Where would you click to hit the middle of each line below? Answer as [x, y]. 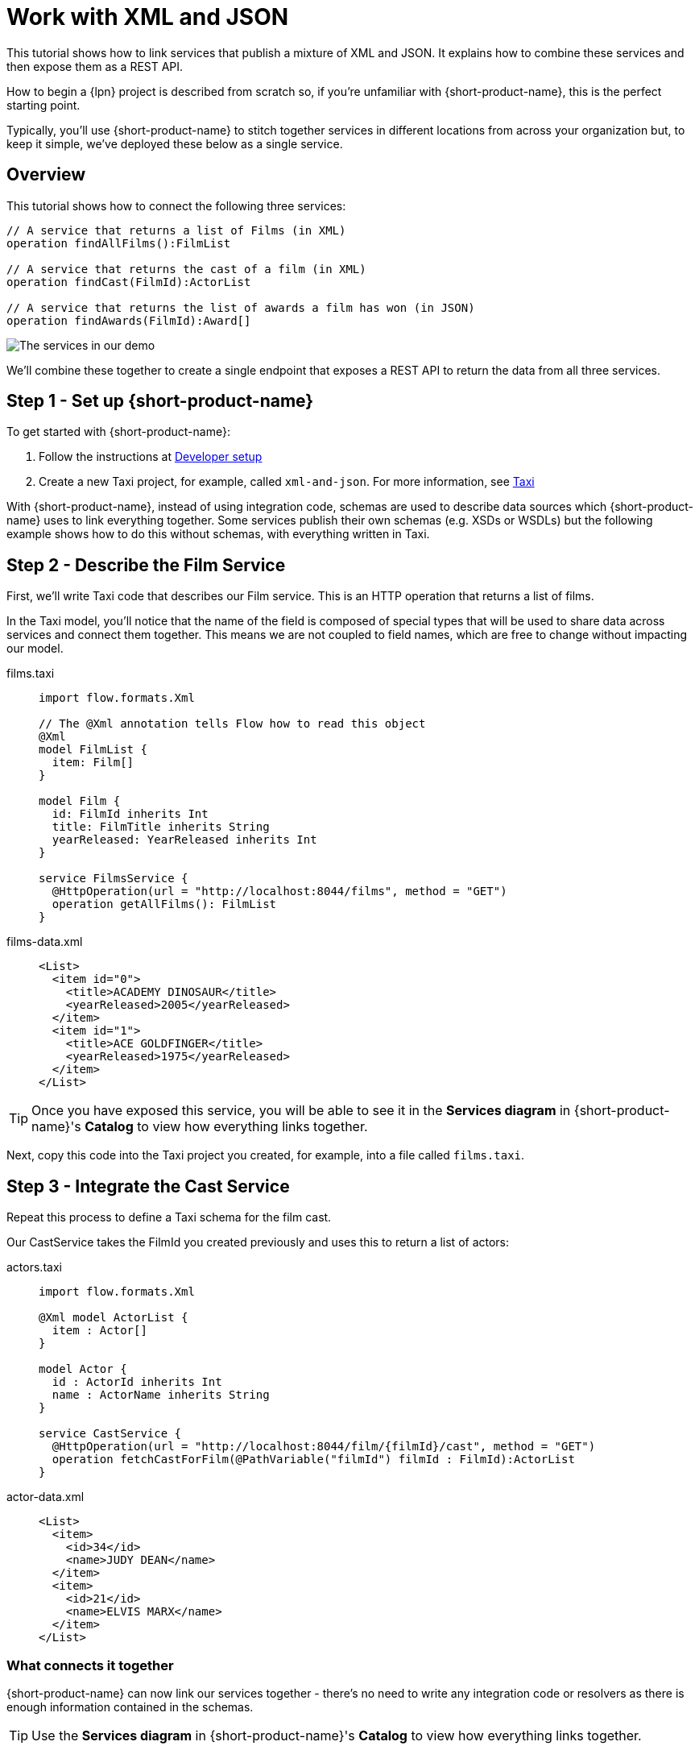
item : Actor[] [99, 1331]
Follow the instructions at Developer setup [151, 457]
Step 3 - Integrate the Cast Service [148, 1186]
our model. [35, 649]
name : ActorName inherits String [161, 1395]
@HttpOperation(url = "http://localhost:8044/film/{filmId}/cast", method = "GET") [324, 1447]
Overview [46, 175]
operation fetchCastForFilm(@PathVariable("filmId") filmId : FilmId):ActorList [313, 1460]
